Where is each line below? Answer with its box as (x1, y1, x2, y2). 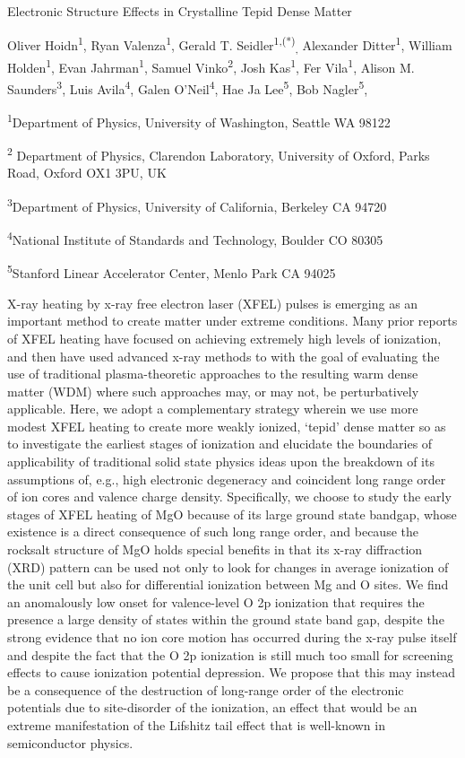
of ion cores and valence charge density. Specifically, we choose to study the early (7, 487, 452, 506)
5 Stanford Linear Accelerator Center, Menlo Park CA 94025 (7, 261, 336, 283)
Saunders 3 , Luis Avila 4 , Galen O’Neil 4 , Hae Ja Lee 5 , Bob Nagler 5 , (7, 76, 368, 98)
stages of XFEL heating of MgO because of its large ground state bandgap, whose (7, 504, 457, 523)
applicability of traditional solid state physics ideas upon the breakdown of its (7, 452, 435, 471)
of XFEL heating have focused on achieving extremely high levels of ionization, (7, 328, 442, 347)
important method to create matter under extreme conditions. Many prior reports (7, 311, 458, 330)
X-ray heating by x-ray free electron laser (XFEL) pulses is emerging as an (7, 293, 418, 312)
